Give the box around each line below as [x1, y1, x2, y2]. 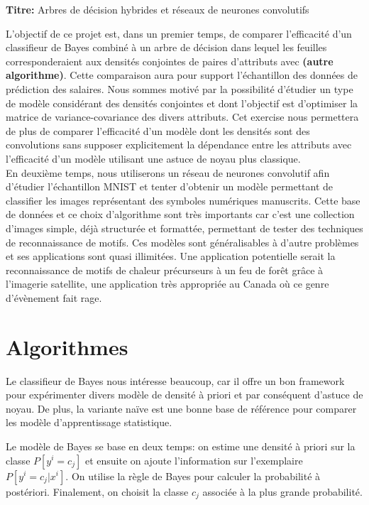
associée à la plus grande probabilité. [202, 484, 363, 499]
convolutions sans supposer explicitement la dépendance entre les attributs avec [6, 137, 352, 152]
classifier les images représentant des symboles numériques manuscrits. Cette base [6, 192, 360, 207]
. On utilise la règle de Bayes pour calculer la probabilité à [65, 468, 321, 483]
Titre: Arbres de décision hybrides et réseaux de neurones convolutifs [6, 2, 309, 16]
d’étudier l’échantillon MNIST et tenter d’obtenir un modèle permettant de [6, 179, 334, 194]
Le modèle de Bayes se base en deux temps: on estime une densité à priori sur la [6, 438, 356, 453]
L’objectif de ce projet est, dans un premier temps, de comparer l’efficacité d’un [6, 26, 352, 40]
